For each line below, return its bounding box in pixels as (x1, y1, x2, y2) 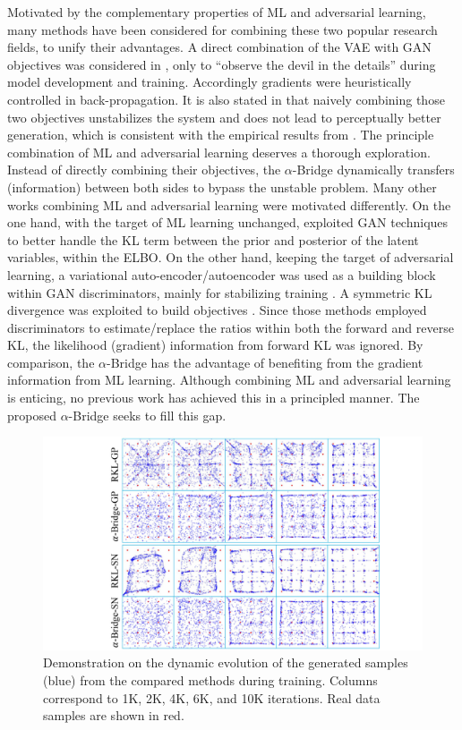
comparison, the (7, 352, 95, 371)
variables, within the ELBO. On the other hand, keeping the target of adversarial (7, 248, 454, 267)
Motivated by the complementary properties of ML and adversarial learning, (7, 3, 426, 21)
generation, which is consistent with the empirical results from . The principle (7, 125, 434, 144)
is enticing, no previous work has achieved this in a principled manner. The (7, 388, 420, 407)
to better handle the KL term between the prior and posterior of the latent (7, 230, 419, 249)
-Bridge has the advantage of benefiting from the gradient (106, 352, 423, 371)
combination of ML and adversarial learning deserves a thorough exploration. (7, 142, 431, 161)
